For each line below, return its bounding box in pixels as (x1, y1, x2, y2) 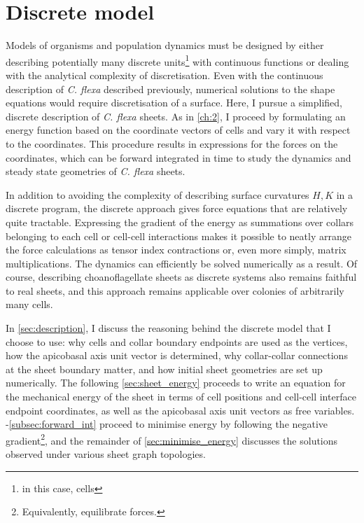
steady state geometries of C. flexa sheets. (6, 164, 185, 179)
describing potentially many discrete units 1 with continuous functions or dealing (6, 52, 349, 69)
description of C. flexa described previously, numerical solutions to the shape (6, 81, 335, 96)
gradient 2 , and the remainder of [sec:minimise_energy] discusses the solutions (6, 431, 338, 447)
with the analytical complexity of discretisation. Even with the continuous (6, 67, 323, 82)
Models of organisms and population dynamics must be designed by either (6, 38, 324, 53)
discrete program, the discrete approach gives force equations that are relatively (6, 201, 348, 216)
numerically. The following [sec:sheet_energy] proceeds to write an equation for (6, 375, 346, 390)
